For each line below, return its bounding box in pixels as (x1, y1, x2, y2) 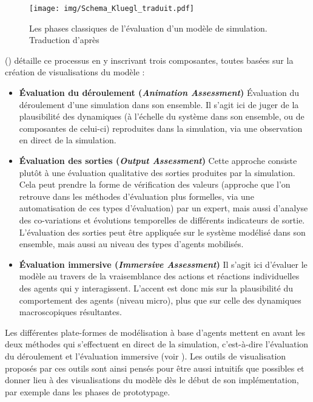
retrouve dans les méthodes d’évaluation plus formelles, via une (19, 189, 254, 202)
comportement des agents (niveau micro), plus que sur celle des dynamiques (19, 293, 301, 306)
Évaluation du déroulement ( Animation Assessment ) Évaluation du (19, 86, 300, 99)
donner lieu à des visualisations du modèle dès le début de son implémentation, (5, 373, 299, 386)
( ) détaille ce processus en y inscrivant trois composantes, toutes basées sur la (5, 53, 294, 66)
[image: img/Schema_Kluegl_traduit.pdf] (29, 4, 195, 13)
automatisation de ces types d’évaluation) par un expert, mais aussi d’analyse (19, 202, 308, 214)
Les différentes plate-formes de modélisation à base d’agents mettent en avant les (5, 325, 305, 338)
